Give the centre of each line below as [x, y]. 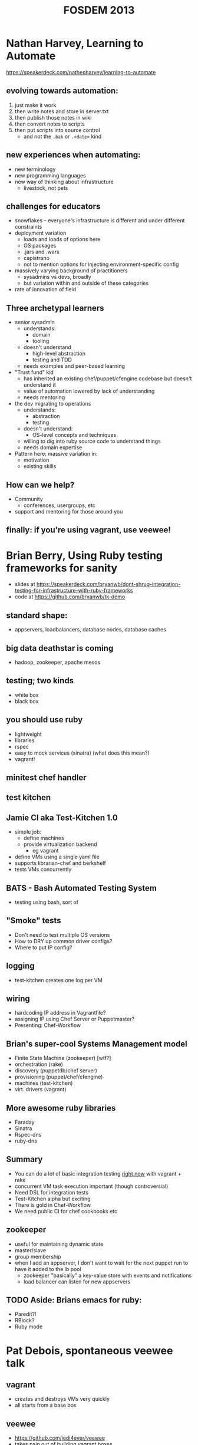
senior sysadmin [34, 322]
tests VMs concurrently [43, 870]
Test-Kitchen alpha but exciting [52, 1199]
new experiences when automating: [73, 155]
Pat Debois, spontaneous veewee [90, 1350]
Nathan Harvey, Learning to [75, 43]
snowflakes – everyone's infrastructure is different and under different [100, 220]
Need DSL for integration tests [51, 1192]
